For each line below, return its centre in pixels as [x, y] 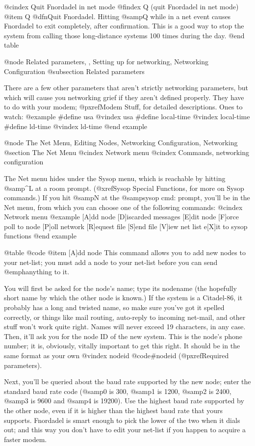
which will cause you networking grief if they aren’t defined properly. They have [124, 97]
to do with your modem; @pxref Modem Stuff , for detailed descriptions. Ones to [123, 107]
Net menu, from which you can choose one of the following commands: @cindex [123, 207]
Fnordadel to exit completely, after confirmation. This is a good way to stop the [124, 26]
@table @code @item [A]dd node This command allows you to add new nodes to [125, 252]
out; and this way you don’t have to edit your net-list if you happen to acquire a [125, 430]
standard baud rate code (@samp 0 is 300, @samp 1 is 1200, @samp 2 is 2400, [118, 391]
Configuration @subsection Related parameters [74, 71]
